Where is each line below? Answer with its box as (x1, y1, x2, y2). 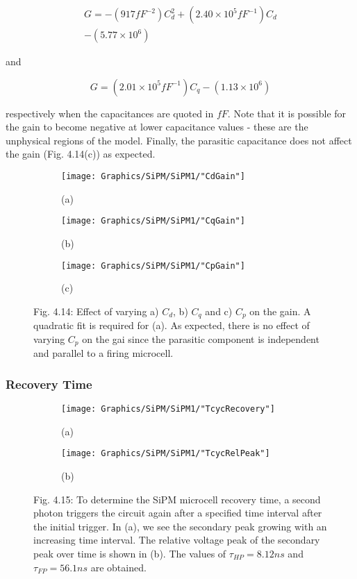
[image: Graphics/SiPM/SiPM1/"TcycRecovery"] (61, 404, 275, 414)
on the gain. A (249, 303, 311, 318)
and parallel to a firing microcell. (33, 346, 174, 360)
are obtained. (90, 560, 147, 574)
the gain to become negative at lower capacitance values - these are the (6, 119, 308, 134)
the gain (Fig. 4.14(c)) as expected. (6, 146, 156, 161)
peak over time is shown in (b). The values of (33, 546, 226, 560)
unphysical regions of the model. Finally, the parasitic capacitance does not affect (6, 133, 352, 147)
